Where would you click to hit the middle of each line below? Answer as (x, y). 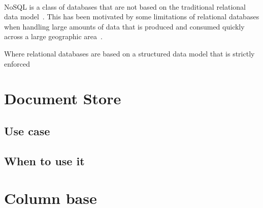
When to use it (44, 160)
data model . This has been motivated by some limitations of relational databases (132, 17)
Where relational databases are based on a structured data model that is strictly (129, 53)
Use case (27, 130)
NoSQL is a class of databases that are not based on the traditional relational (125, 6)
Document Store (63, 98)
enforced (17, 63)
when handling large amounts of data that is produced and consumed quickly (124, 26)
